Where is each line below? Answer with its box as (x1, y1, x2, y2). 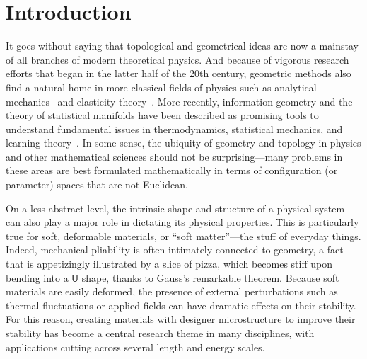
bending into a (6, 270, 69, 285)
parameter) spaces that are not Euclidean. (6, 177, 188, 192)
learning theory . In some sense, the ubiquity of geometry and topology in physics (6, 135, 361, 150)
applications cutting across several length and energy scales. (6, 339, 265, 354)
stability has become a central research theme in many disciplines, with (6, 326, 315, 340)
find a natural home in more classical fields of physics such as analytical (6, 79, 317, 94)
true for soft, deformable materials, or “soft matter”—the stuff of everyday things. (6, 228, 361, 243)
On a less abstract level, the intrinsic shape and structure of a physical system (6, 200, 345, 215)
